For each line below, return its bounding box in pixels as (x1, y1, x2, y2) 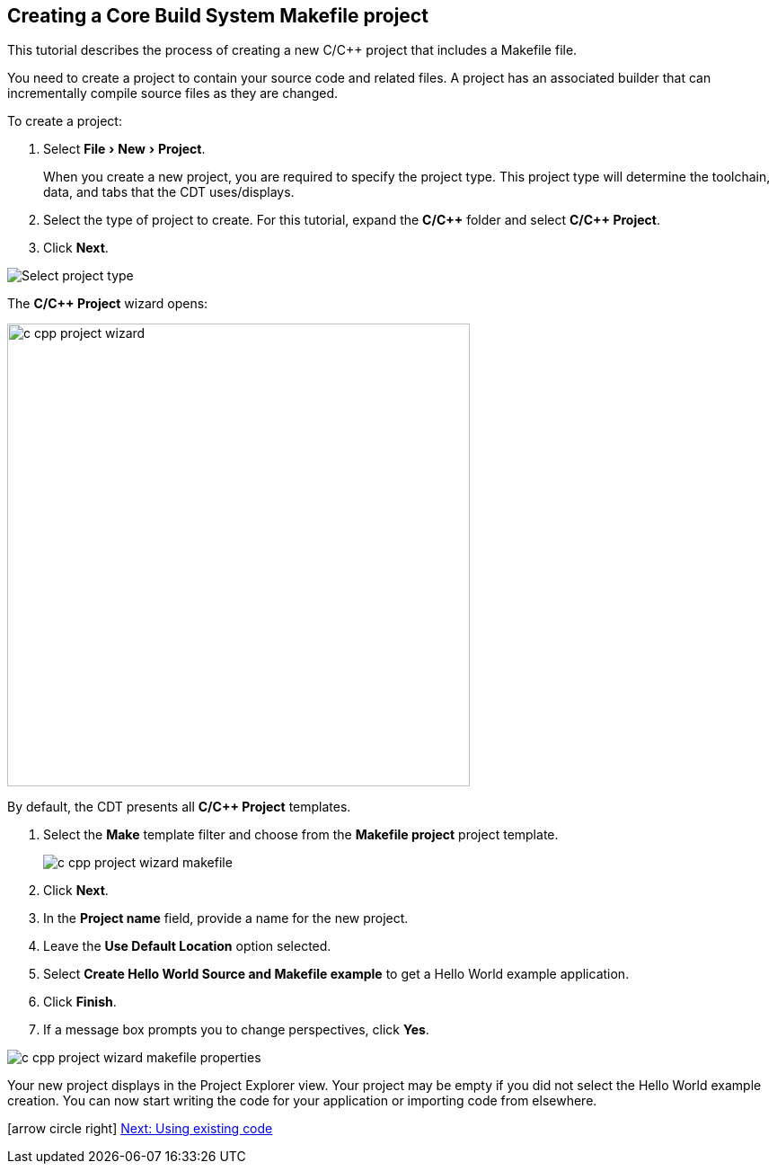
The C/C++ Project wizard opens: (7, 296, 208, 312)
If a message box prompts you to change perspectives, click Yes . (43, 1022, 429, 1038)
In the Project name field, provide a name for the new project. (43, 910, 409, 927)
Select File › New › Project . (43, 141, 206, 157)
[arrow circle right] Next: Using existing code (7, 1121, 273, 1137)
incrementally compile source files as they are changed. (7, 85, 338, 102)
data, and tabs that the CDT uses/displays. (43, 184, 295, 200)
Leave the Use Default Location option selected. (43, 938, 331, 954)
